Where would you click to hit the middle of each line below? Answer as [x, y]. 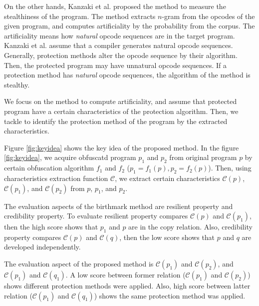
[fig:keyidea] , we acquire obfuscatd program [70, 157]
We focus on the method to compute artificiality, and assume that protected [121, 101]
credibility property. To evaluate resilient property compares [96, 216]
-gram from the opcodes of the [208, 16]
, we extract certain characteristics [167, 178]
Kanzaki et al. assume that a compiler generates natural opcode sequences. [119, 45]
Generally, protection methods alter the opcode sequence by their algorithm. [121, 55]
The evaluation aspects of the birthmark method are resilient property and [119, 206]
